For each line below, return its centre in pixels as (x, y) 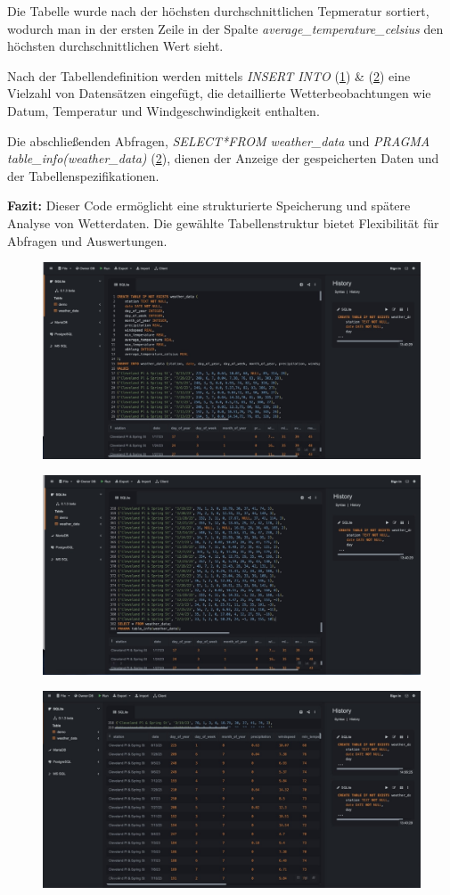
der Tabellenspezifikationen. (83, 175)
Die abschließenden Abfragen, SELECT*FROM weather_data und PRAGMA (219, 140)
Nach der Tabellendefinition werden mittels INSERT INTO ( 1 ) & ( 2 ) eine (209, 75)
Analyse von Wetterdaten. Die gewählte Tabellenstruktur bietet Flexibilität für (223, 222)
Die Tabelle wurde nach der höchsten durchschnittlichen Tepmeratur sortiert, (218, 11)
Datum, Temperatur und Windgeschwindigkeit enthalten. (164, 110)
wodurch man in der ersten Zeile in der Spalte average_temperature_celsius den (225, 28)
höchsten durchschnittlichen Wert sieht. (115, 46)
